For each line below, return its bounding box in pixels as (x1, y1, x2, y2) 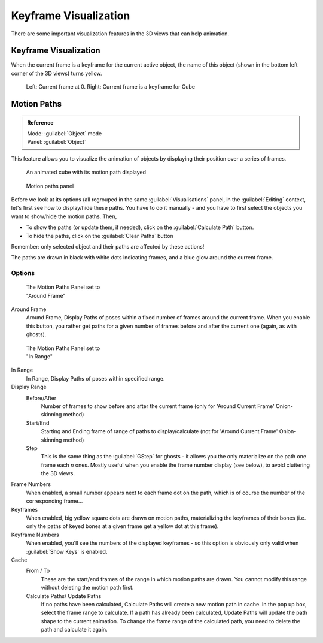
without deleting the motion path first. (41, 584, 134, 591)
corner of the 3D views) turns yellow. (11, 70, 102, 77)
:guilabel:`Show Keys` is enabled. (26, 548, 108, 555)
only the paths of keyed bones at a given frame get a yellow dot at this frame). (26, 523, 219, 530)
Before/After (26, 394, 57, 402)
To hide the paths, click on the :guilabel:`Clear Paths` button (26, 232, 173, 239)
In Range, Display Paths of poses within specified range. (26, 375, 165, 382)
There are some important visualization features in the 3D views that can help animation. (11, 30, 230, 37)
